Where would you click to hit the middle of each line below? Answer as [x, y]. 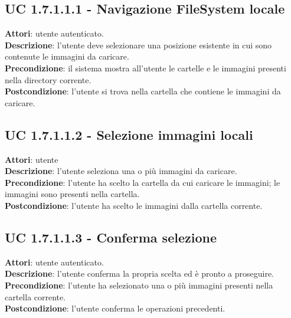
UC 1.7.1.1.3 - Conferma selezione [111, 237]
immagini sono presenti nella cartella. [72, 194]
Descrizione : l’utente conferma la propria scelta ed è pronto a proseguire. [140, 273]
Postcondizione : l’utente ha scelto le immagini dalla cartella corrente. [134, 205]
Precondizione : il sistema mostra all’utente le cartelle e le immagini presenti [145, 68]
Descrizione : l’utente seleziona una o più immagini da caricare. [121, 171]
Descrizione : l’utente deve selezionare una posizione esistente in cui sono [138, 45]
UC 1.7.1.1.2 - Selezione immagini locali [129, 134]
